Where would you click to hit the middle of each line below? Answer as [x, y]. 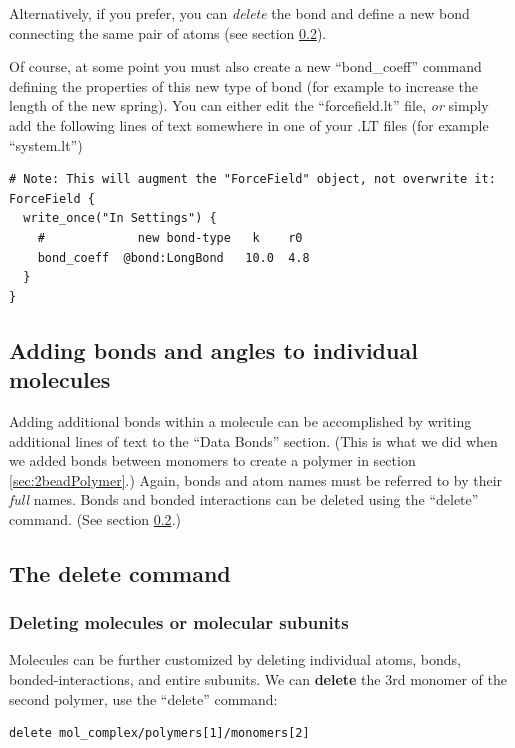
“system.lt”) [46, 144]
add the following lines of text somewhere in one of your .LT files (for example [249, 124]
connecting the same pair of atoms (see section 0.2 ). [168, 32]
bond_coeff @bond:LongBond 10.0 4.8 [173, 257]
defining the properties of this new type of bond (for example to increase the [244, 85]
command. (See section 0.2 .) [95, 518]
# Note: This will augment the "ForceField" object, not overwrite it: [252, 179]
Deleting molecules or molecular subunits [179, 622]
